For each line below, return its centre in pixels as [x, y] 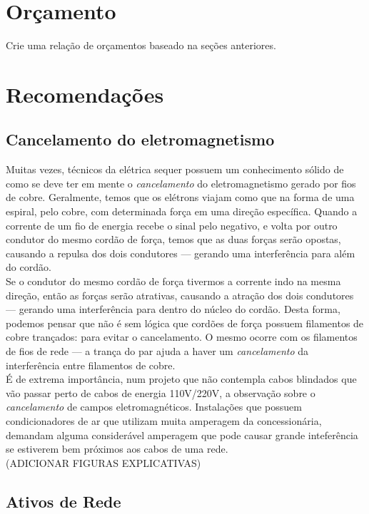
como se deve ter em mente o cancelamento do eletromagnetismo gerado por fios [181, 183]
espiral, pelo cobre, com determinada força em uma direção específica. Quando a [182, 211]
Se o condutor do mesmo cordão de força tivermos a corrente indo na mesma [173, 281]
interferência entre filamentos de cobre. [91, 365]
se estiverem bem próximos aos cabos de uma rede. [117, 449]
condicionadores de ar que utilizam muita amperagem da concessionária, [164, 420]
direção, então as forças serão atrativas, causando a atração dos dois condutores [180, 295]
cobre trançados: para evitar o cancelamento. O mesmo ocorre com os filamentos [182, 337]
